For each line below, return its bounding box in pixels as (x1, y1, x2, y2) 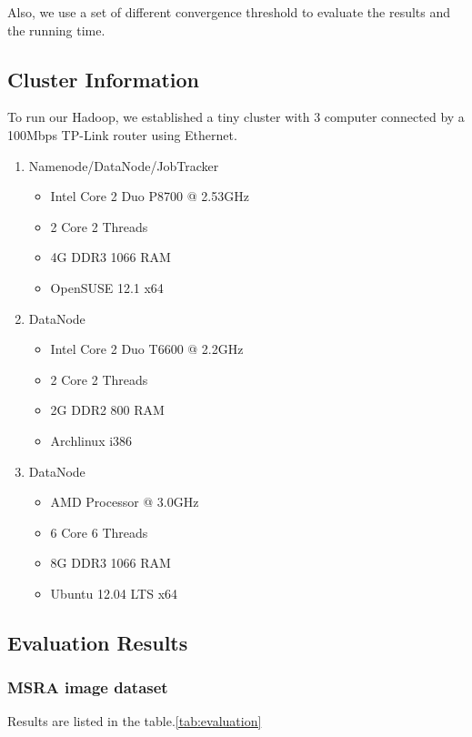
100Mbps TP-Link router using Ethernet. (7, 125, 237, 144)
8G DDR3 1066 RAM (50, 553, 171, 572)
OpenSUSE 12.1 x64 (50, 278, 164, 297)
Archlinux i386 (50, 430, 133, 449)
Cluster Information (7, 65, 199, 93)
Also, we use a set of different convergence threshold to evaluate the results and (7, 3, 451, 21)
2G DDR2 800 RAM (50, 400, 165, 419)
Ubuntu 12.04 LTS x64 (50, 583, 178, 602)
